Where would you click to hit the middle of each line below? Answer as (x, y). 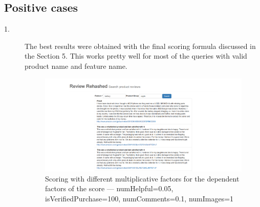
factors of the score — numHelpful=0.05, (109, 188)
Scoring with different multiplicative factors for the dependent (142, 178)
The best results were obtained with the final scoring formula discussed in (140, 46)
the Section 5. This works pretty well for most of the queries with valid (136, 56)
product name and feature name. (76, 66)
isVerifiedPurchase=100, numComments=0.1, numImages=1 (139, 198)
